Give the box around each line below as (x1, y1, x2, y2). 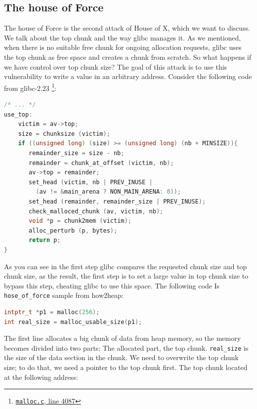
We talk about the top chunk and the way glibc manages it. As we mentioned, (4, 32, 241, 42)
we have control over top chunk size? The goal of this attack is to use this (4, 61, 227, 72)
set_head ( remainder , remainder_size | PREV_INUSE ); (29, 198, 206, 205)
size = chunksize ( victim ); (18, 130, 110, 137)
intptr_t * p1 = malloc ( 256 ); (4, 308, 100, 316)
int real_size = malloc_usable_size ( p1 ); (4, 318, 142, 326)
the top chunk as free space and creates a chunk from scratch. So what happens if (4, 51, 252, 62)
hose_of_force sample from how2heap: (4, 290, 124, 300)
